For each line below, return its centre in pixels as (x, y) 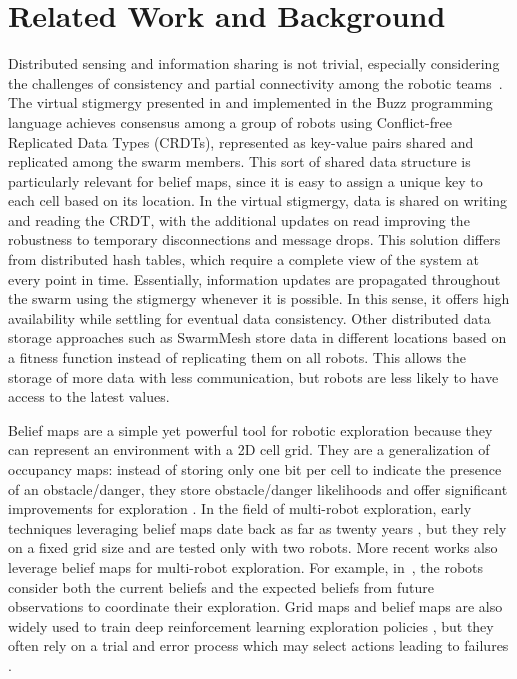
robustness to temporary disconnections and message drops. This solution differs (254, 239)
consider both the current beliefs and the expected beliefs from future (221, 586)
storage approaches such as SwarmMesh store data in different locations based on (257, 337)
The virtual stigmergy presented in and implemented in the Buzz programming (250, 102)
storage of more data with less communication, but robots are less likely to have (253, 376)
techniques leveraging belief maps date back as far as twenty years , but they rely (257, 527)
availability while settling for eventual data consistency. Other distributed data (249, 317)
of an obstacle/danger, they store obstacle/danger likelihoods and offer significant (258, 488)
